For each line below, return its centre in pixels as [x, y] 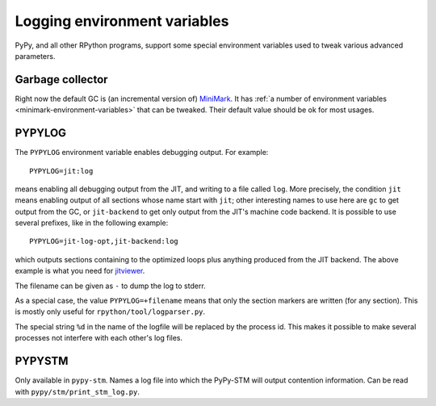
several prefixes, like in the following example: [92, 223]
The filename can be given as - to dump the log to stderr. [110, 286]
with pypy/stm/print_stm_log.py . [78, 391]
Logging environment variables [122, 21]
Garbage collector [61, 80]
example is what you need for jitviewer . [80, 271]
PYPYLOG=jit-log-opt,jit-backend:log [104, 241]
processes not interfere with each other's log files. [99, 338]
